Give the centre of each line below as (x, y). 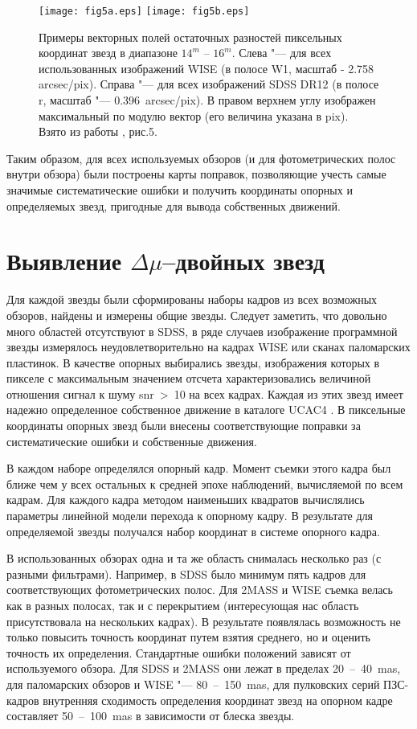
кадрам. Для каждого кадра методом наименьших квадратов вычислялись (186, 500)
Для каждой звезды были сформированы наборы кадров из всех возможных (192, 299)
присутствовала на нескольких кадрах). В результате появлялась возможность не (204, 621)
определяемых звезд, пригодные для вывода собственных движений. (174, 205)
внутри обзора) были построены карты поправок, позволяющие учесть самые (196, 174)
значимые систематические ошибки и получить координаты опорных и (180, 190)
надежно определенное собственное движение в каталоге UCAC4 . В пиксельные (206, 410)
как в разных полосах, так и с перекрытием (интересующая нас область (183, 605)
